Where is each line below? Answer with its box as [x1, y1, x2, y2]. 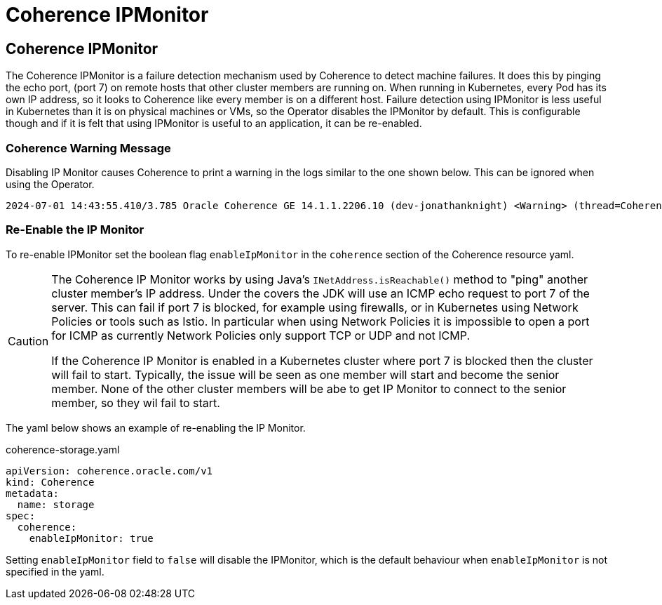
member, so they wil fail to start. [51, 395, 220, 410]
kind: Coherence [6, 476, 95, 488]
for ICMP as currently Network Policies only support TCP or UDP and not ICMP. [51, 328, 470, 343]
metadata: [6, 487, 59, 499]
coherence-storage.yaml [6, 443, 120, 456]
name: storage [17, 498, 95, 510]
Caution [8, 333, 49, 348]
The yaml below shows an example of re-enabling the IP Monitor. [6, 421, 306, 434]
